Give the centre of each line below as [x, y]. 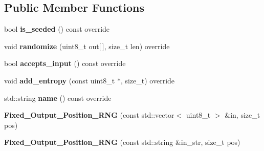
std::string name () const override [58, 98]
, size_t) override [148, 80]
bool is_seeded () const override [57, 29]
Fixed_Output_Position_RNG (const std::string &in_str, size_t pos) [122, 142]
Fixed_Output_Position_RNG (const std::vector [89, 115]
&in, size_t [243, 115]
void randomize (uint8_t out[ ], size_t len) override [87, 46]
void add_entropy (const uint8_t [60, 80]
